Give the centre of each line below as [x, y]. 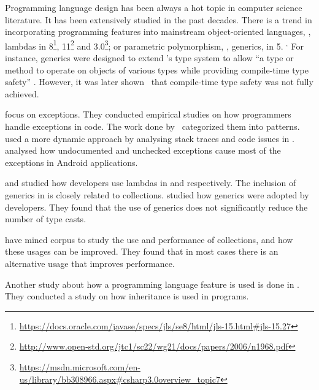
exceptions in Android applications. [71, 162]
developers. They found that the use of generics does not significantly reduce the [156, 207]
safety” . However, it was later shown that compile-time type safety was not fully [159, 82]
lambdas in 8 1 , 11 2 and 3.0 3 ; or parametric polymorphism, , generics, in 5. [144, 45]
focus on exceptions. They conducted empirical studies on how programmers [148, 114]
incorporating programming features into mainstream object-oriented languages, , [158, 32]
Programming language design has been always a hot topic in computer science [154, 7]
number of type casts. [46, 219]
